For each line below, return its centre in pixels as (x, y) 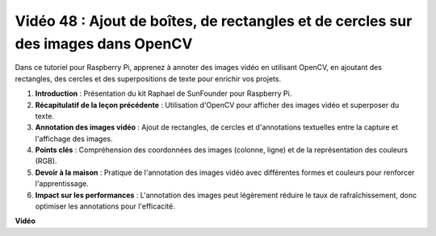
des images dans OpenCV (104, 43)
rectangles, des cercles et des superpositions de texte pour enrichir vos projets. (148, 79)
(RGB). (46, 161)
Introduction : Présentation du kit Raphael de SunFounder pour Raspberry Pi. (163, 93)
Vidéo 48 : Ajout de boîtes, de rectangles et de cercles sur (214, 21)
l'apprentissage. (62, 184)
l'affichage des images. (74, 139)
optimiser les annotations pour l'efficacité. (105, 206)
